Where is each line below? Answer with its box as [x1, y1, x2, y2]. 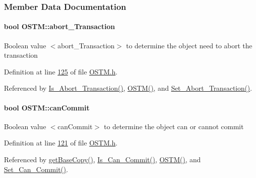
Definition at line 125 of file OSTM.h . [4, 66, 118, 76]
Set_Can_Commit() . [4, 164, 68, 174]
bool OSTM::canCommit [4, 102, 90, 112]
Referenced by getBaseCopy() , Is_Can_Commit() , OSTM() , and [4, 154, 201, 164]
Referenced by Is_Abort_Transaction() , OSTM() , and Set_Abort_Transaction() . [4, 83, 252, 93]
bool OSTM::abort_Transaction [4, 21, 115, 32]
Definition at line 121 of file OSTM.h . [4, 138, 118, 148]
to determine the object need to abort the [126, 40, 253, 50]
